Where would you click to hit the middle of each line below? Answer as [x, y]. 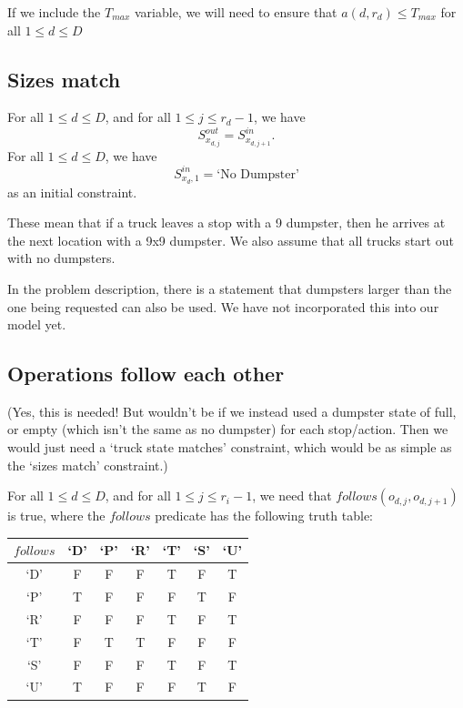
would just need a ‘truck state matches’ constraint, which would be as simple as [230, 447]
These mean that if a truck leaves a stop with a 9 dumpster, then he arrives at [226, 223]
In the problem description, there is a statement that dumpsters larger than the [230, 288]
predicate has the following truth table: [264, 516]
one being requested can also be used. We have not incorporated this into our [223, 306]
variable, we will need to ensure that [236, 12]
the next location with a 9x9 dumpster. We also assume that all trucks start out [231, 240]
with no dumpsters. [61, 258]
